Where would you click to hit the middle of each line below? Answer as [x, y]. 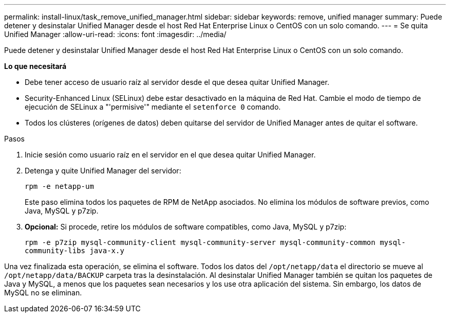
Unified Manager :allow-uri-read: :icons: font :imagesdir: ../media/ [115, 34]
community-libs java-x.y [74, 251]
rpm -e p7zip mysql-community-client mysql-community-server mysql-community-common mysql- [215, 242]
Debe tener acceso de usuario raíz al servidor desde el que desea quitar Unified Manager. [177, 82]
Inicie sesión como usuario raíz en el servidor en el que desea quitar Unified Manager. [170, 155]
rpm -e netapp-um [59, 186]
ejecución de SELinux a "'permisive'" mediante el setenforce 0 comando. [153, 107]
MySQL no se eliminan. [43, 293]
